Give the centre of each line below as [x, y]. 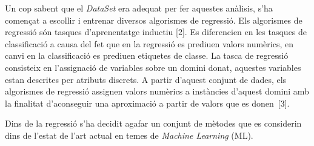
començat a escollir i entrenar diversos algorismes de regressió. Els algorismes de [154, 20]
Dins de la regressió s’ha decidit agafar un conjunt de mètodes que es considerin [153, 123]
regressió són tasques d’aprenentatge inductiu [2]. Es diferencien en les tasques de [156, 32]
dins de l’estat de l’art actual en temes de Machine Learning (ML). [129, 135]
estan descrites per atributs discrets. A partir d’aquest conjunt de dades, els [146, 79]
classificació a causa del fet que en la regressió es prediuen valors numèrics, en [149, 43]
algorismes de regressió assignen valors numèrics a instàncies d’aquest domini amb [157, 91]
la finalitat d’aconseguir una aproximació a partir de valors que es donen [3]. [147, 103]
